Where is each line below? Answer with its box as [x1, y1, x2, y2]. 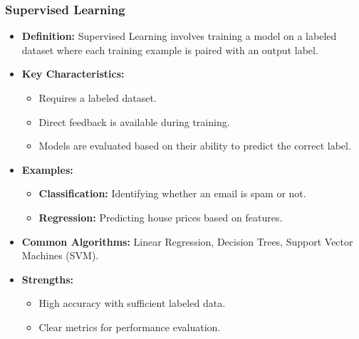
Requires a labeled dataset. [38, 90, 157, 105]
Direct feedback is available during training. [38, 114, 230, 129]
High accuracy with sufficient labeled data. [38, 296, 226, 311]
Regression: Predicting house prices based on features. [38, 209, 283, 224]
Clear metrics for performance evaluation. [38, 319, 221, 334]
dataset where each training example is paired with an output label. [21, 42, 318, 57]
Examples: [21, 162, 73, 177]
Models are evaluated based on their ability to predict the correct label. [38, 138, 351, 153]
